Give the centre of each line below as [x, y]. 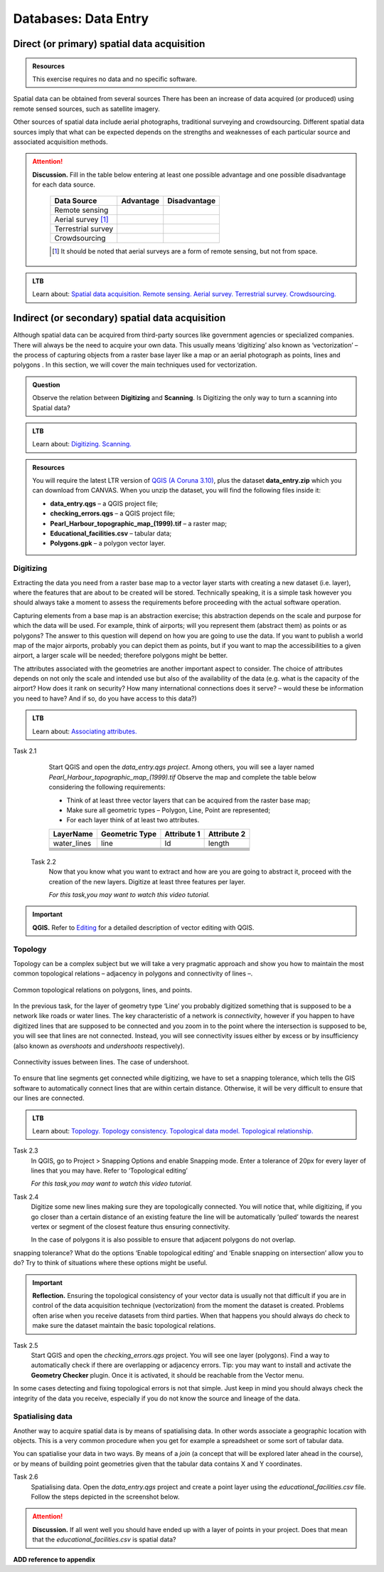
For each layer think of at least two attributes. [133, 820]
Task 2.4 [26, 1197]
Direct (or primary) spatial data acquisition [109, 44]
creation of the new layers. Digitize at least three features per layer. [147, 881]
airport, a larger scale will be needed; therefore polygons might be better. [121, 656]
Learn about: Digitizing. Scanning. [82, 444]
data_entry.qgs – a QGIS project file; [104, 503]
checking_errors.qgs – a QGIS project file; [113, 513]
